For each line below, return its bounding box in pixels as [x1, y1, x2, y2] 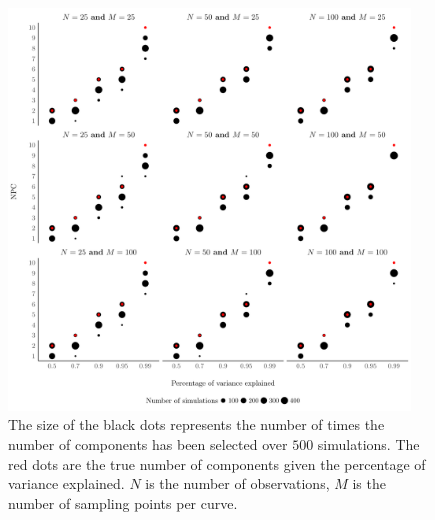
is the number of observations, [145, 473, 330, 494]
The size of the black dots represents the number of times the [8, 414, 385, 435]
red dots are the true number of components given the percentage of [8, 453, 426, 474]
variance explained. [8, 473, 125, 494]
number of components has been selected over [8, 433, 288, 454]
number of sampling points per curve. [8, 492, 238, 513]
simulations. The [317, 433, 420, 454]
